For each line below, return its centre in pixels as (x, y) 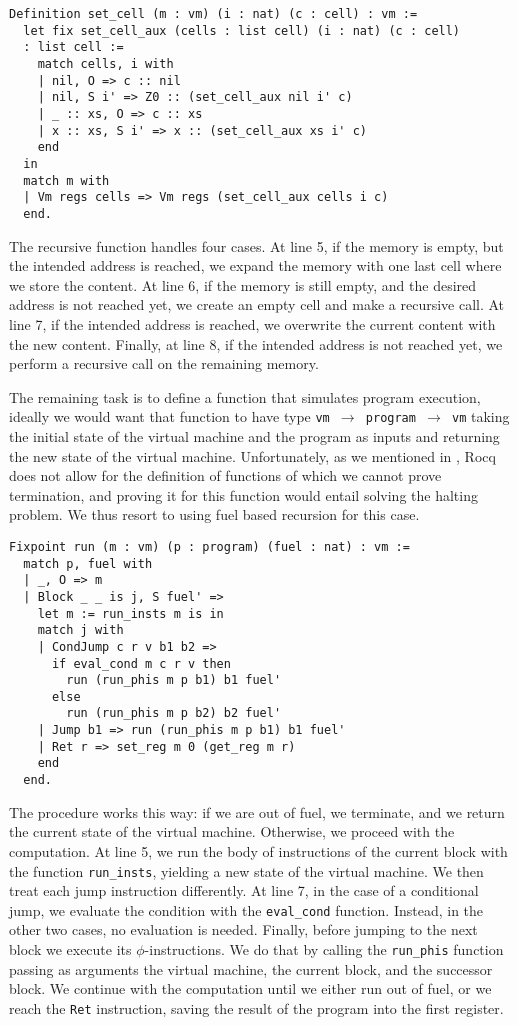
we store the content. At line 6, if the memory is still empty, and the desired (243, 284)
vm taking (481, 416)
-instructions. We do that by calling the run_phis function (324, 949)
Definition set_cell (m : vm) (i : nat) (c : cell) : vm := (213, 14)
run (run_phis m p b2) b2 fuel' (174, 713)
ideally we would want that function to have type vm (169, 416)
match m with (66, 180)
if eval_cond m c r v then (141, 663)
